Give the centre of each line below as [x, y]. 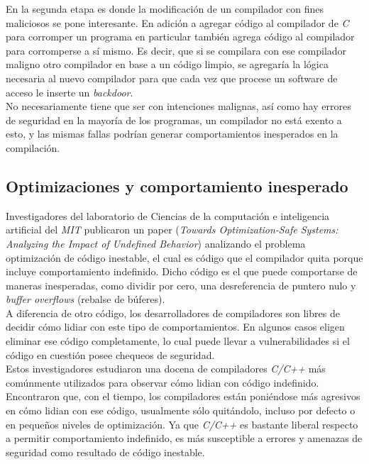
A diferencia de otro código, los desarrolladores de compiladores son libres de [173, 313]
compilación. [33, 147]
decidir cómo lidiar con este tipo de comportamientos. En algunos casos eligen [175, 327]
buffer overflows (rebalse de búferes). [86, 299]
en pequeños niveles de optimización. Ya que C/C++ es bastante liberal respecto [182, 424]
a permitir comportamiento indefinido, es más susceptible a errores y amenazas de [184, 438]
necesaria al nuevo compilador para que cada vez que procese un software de [172, 78]
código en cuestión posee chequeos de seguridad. [110, 354]
